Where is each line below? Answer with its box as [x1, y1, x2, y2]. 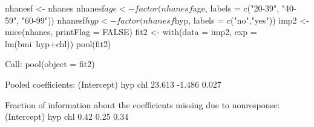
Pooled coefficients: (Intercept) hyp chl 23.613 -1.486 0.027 [5, 77, 221, 90]
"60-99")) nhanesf [21, 13, 85, 26]
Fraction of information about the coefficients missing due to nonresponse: [5, 98, 280, 111]
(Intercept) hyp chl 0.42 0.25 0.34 [5, 110, 129, 123]
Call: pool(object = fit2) [5, 57, 95, 70]
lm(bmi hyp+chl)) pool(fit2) [5, 37, 111, 50]
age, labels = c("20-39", [192, 2, 280, 14]
